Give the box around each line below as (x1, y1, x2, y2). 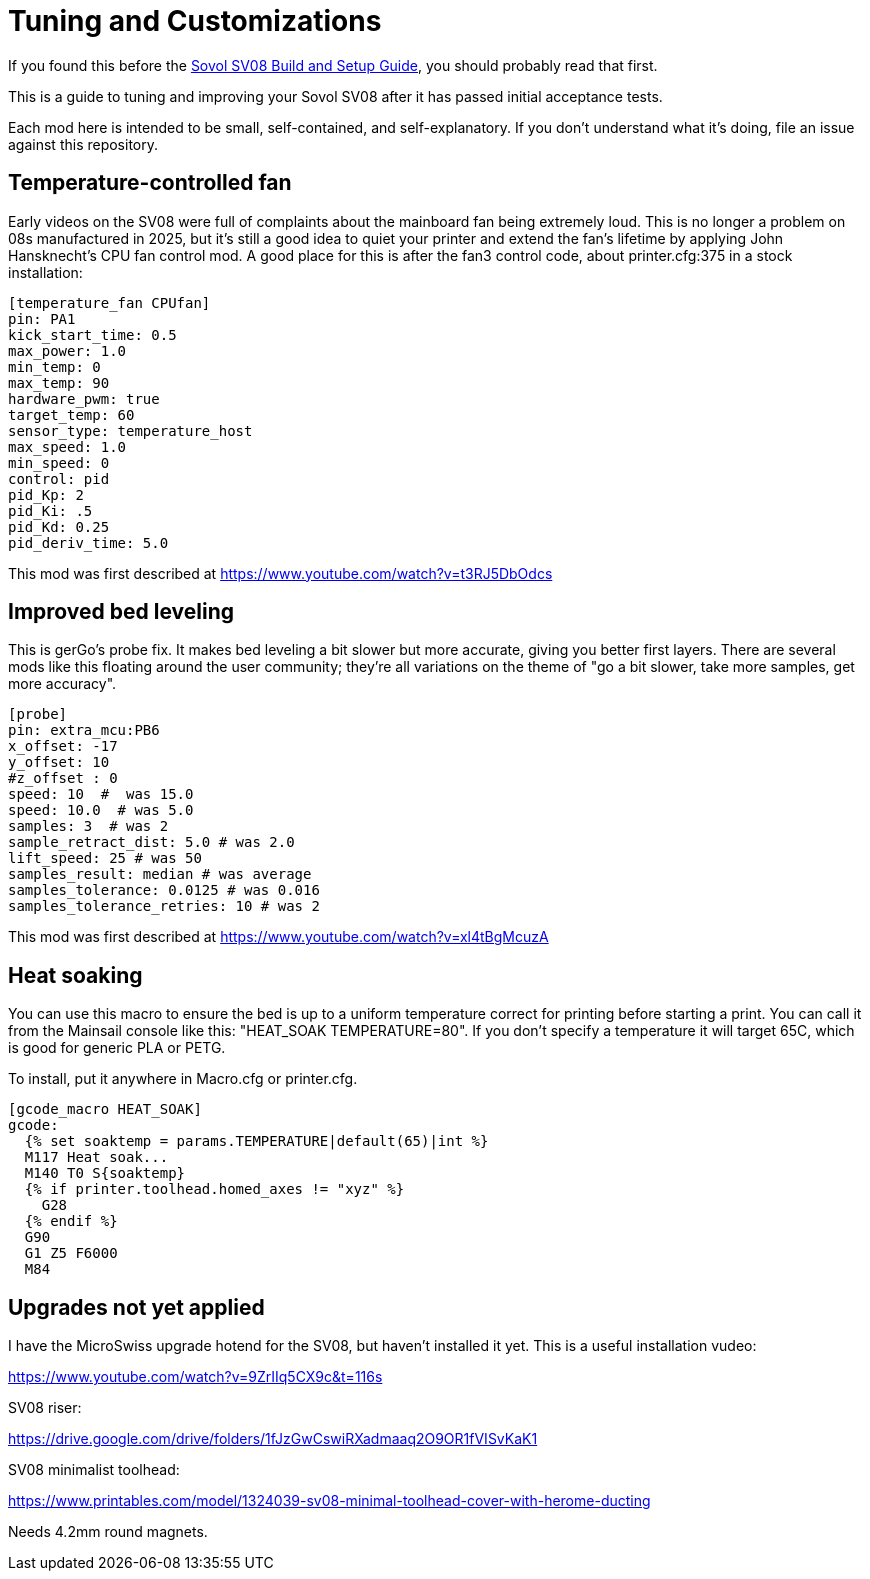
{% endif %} (24, 1213, 118, 1230)
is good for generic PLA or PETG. (8, 1039, 226, 1057)
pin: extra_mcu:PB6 (8, 722, 160, 739)
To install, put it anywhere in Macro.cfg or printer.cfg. (8, 1070, 358, 1088)
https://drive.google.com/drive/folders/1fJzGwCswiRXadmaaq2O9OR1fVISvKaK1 (8, 1430, 538, 1448)
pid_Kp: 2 (8, 486, 84, 503)
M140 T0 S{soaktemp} (24, 1165, 186, 1182)
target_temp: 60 (8, 406, 135, 423)
